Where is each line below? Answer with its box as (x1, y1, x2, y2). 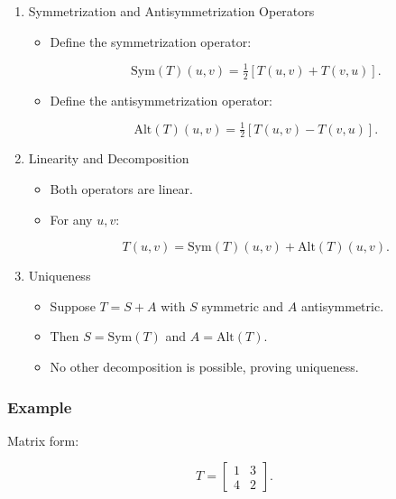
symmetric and (201, 296, 284, 315)
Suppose (50, 296, 96, 315)
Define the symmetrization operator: (50, 32, 252, 51)
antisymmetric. (300, 296, 384, 315)
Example (7, 395, 72, 418)
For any (50, 209, 93, 228)
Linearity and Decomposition (28, 149, 189, 168)
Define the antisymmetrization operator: (50, 90, 272, 109)
